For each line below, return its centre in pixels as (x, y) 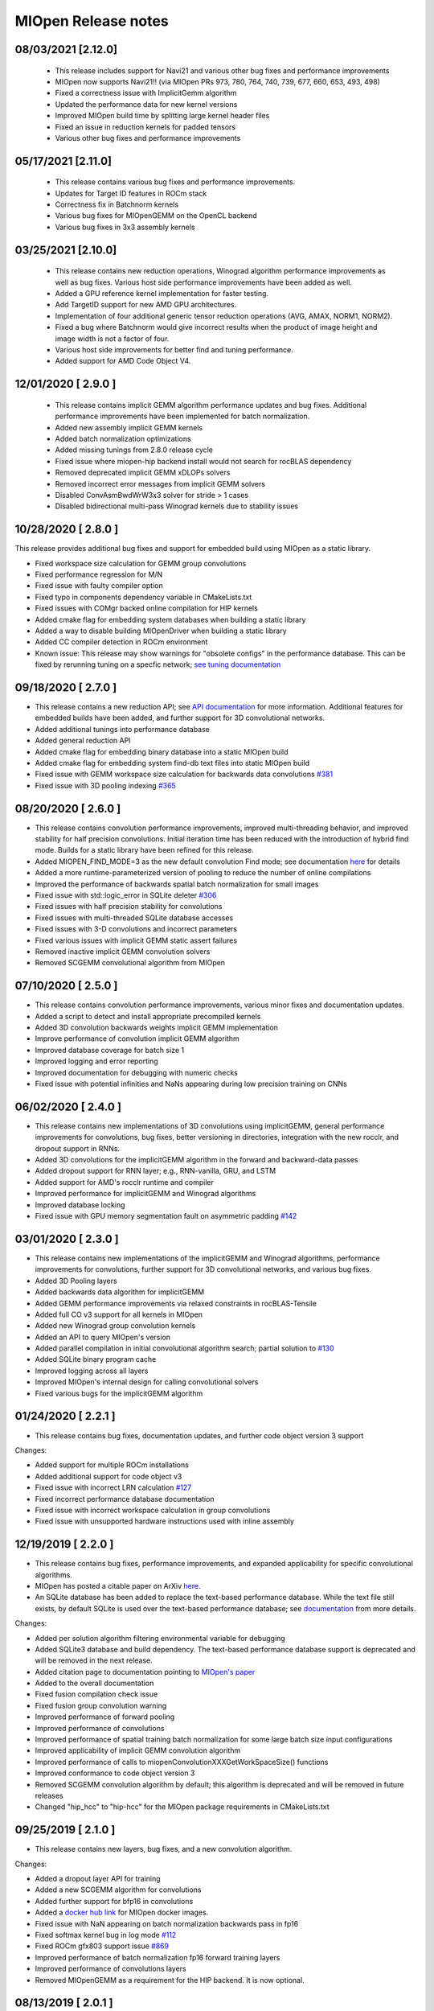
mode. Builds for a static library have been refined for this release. (144, 850)
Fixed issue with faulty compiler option (99, 586)
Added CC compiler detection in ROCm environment (121, 642)
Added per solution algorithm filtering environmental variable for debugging (160, 1638)
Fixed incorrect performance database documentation (125, 1499)
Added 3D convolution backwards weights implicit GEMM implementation (157, 1028)
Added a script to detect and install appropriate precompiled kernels (148, 1016)
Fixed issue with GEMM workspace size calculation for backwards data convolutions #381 (184, 774)
